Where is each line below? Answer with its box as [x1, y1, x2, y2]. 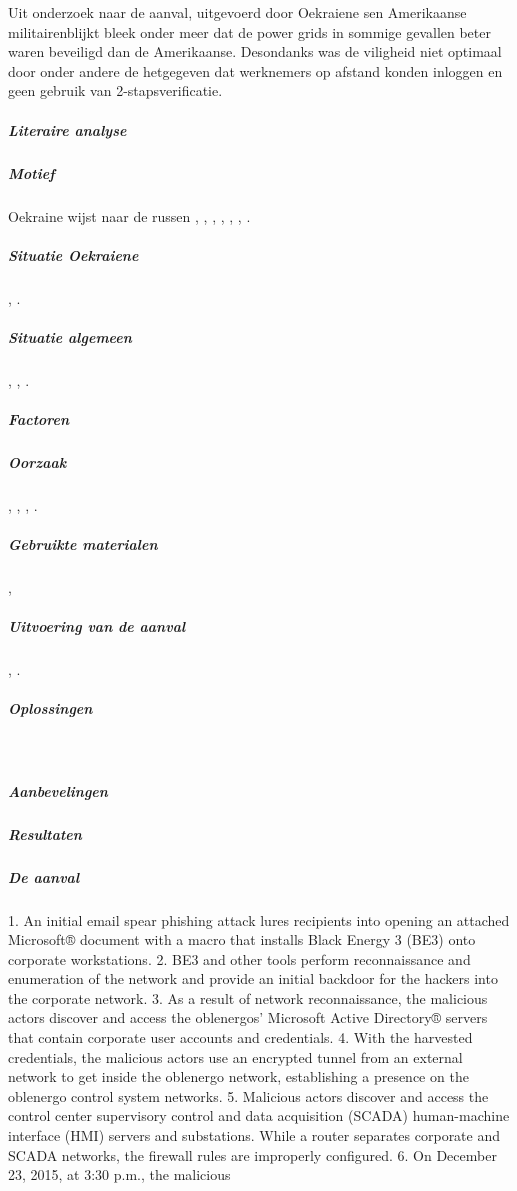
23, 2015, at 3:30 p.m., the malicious [8, 1164, 231, 1185]
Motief [8, 162, 55, 183]
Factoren [8, 409, 70, 429]
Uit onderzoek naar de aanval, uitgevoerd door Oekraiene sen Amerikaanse [8, 2, 467, 22]
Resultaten [8, 823, 82, 844]
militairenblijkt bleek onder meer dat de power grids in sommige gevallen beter [8, 21, 491, 42]
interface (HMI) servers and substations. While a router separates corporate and [8, 1125, 501, 1146]
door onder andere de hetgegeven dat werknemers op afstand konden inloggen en [8, 60, 503, 81]
